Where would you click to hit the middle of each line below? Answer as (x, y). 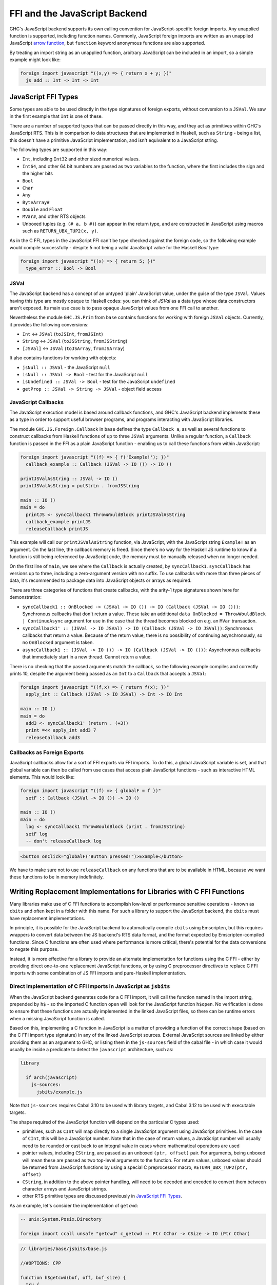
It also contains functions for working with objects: (63, 358)
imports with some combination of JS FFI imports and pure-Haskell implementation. (98, 973)
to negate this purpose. (34, 949)
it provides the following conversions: (49, 324)
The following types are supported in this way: (58, 150)
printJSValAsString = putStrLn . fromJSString (80, 486)
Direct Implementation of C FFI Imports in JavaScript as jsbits (90, 986)
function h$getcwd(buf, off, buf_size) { (73, 1278)
